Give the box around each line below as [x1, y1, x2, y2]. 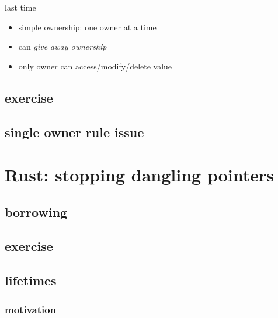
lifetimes [5, 271, 57, 289]
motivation [5, 302, 57, 316]
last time [5, 1, 36, 13]
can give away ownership [18, 40, 107, 53]
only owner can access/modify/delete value [18, 60, 172, 72]
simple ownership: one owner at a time [18, 20, 157, 33]
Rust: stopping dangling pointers [5, 163, 274, 187]
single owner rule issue [5, 123, 144, 141]
